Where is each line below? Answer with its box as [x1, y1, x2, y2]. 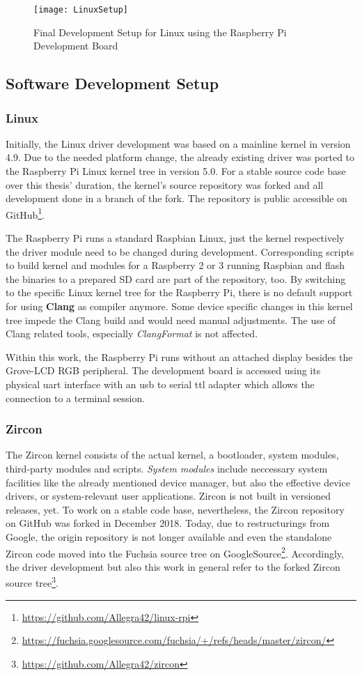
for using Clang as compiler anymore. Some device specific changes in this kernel [6, 299, 353, 314]
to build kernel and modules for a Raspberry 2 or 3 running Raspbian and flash [6, 258, 345, 272]
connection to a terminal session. [6, 390, 145, 405]
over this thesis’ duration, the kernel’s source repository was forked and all [6, 177, 324, 192]
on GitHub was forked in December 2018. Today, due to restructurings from [6, 516, 330, 530]
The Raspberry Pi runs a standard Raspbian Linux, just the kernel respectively [6, 231, 345, 245]
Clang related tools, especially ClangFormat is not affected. [6, 326, 258, 341]
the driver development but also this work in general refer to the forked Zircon [6, 559, 340, 574]
